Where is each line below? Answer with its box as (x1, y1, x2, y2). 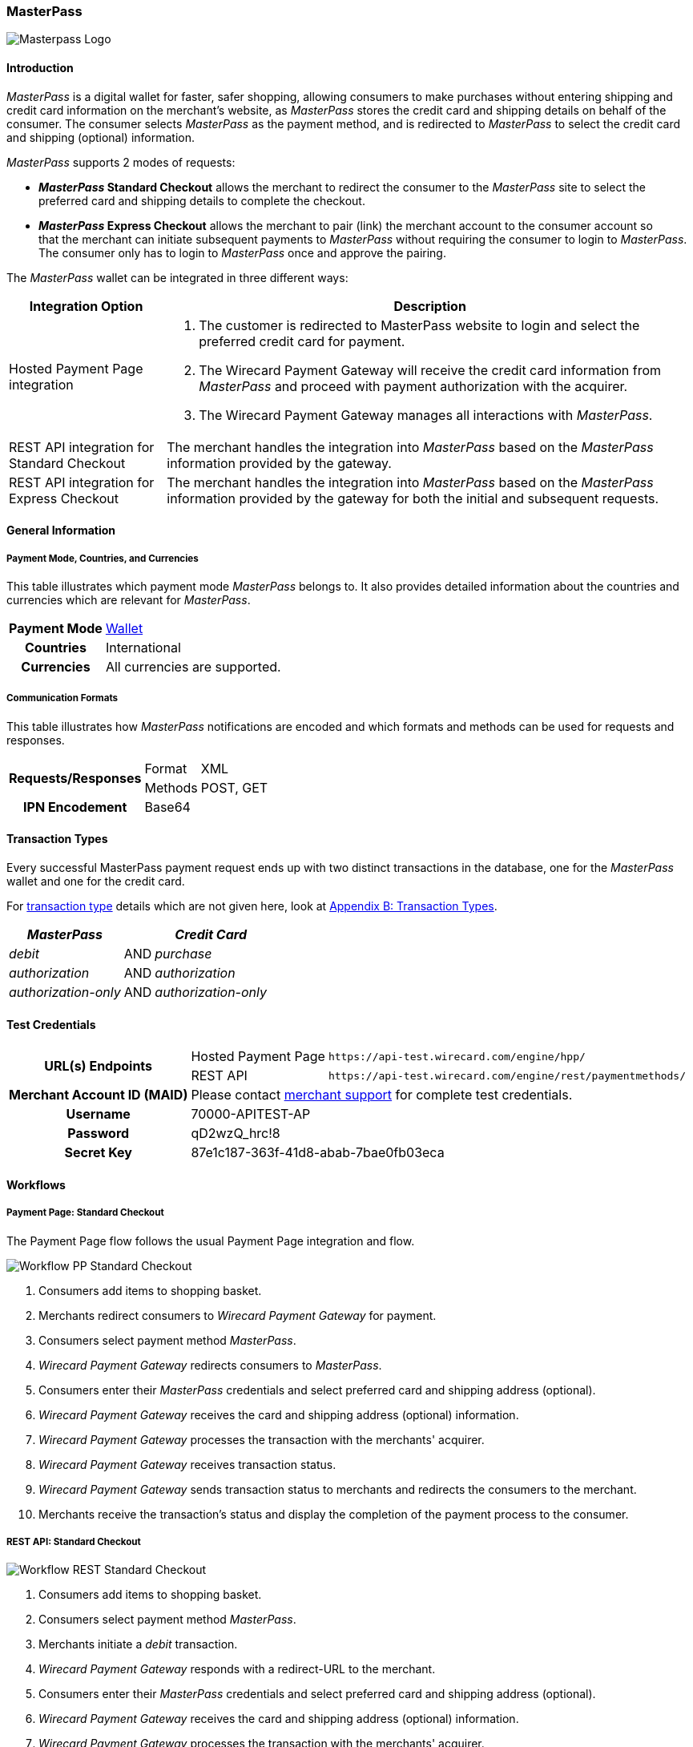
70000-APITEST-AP (191, 1106, 311, 1123)
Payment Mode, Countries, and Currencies (6, 552, 199, 564)
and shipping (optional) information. (6, 130, 195, 144)
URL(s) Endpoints (44, 1058, 153, 1075)
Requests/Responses (9, 769, 142, 786)
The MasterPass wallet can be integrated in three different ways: (6, 270, 349, 284)
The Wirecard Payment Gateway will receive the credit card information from (199, 361, 662, 378)
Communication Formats (6, 692, 119, 704)
